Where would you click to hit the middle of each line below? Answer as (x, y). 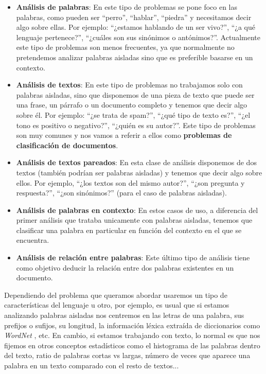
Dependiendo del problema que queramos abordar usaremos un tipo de (116, 295)
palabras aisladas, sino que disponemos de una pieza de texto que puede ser (135, 94)
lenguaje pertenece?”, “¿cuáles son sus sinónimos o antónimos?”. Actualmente (138, 37)
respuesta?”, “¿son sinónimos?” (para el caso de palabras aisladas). (121, 193)
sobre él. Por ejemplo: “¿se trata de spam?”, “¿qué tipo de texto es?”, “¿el (133, 114)
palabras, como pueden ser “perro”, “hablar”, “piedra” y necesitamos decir (134, 17)
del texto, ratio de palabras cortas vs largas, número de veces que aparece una (127, 355)
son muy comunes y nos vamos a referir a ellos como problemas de (124, 135)
